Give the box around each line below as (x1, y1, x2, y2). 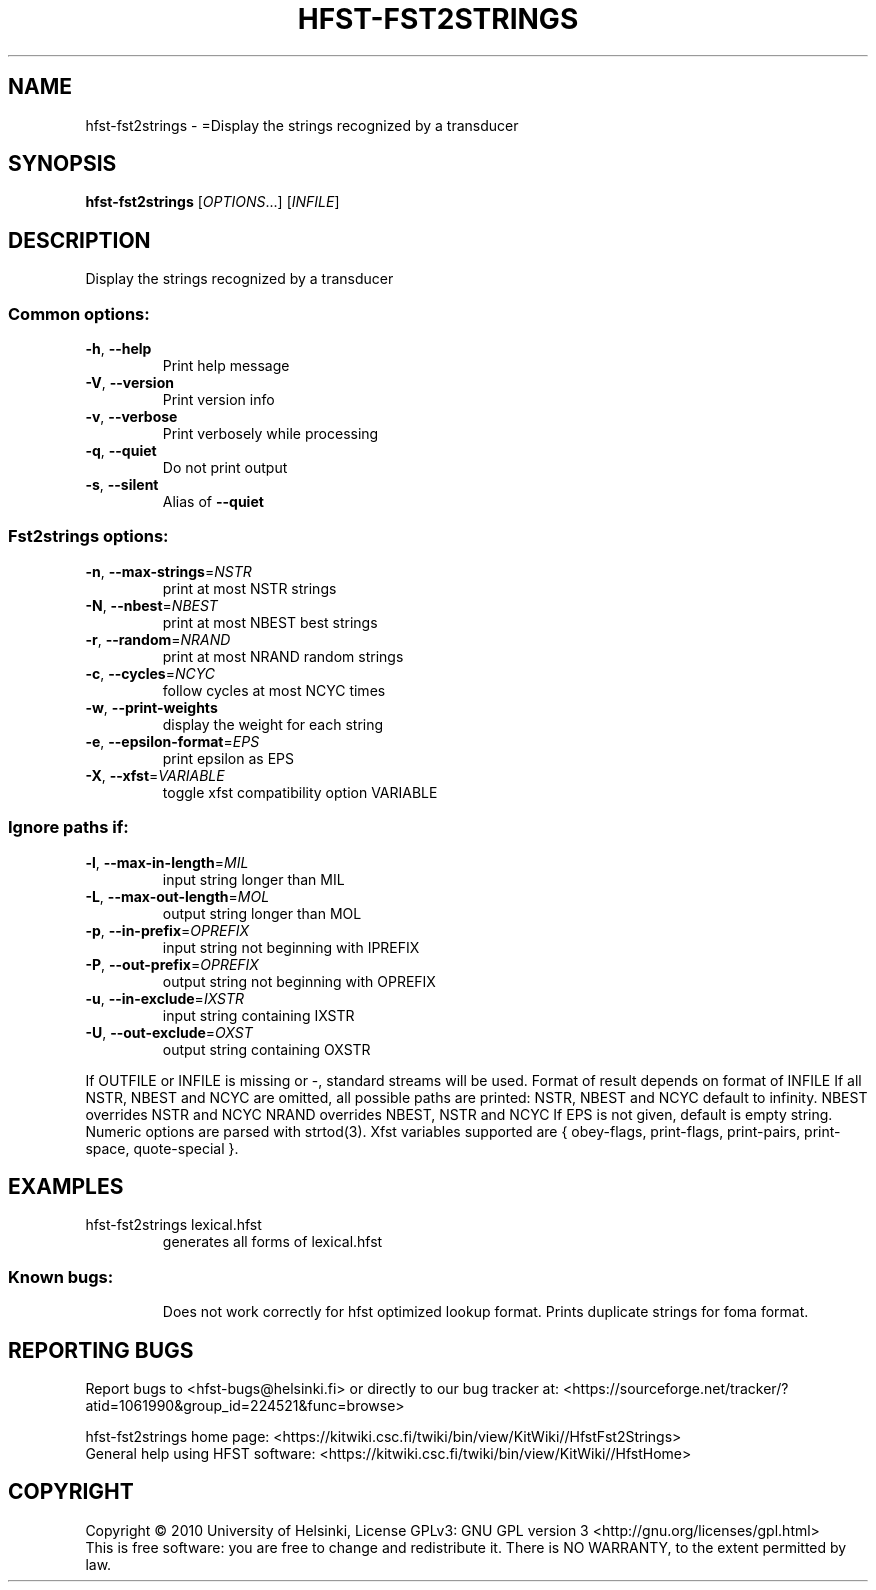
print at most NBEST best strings (162, 613, 378, 631)
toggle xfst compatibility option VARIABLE (162, 783, 438, 801)
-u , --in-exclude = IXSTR (85, 989, 245, 1007)
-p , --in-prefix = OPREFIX (85, 921, 249, 939)
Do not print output (162, 459, 288, 477)
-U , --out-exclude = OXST (85, 1023, 253, 1041)
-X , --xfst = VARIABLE (85, 766, 225, 784)
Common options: (8, 303, 150, 324)
